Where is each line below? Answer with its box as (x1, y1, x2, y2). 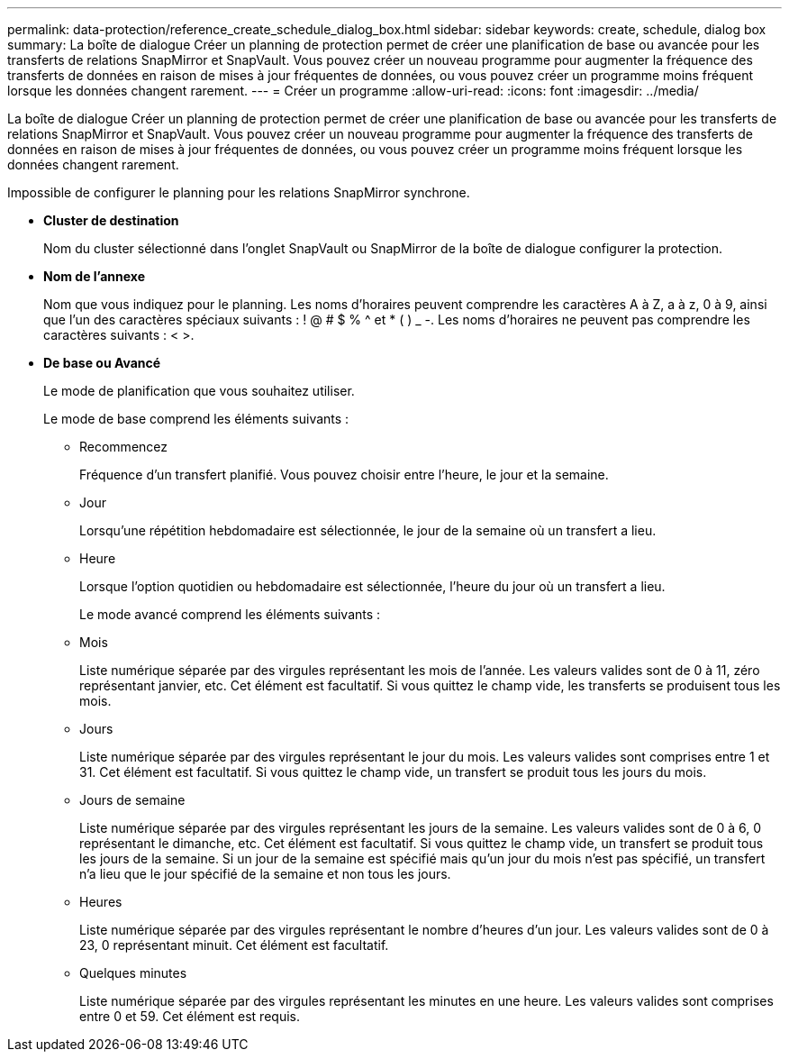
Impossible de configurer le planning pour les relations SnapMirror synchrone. (7, 185, 470, 200)
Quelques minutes (79, 965, 187, 981)
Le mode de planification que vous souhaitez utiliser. (43, 383, 355, 398)
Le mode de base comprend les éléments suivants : (43, 411, 349, 426)
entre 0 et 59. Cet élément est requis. (79, 1009, 300, 1024)
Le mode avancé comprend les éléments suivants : (79, 607, 381, 622)
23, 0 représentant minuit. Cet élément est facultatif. (79, 937, 389, 953)
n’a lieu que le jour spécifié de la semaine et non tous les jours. (79, 866, 451, 881)
